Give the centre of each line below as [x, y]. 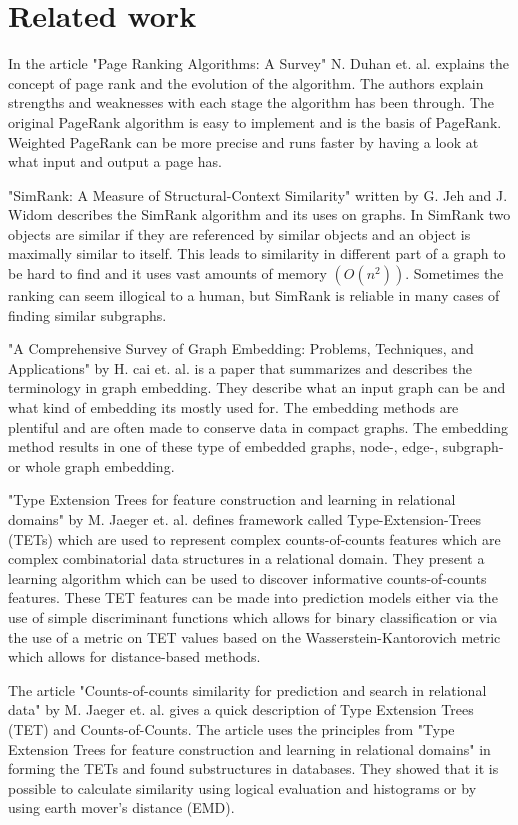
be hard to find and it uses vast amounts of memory [167, 273]
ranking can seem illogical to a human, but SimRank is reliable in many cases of [254, 295]
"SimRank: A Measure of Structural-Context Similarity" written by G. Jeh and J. [258, 194]
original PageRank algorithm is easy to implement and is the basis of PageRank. [255, 121]
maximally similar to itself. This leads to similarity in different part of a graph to [257, 253]
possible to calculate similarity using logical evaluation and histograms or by [242, 787]
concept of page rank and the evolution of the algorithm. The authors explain [246, 82]
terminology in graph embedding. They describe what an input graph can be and [257, 387]
